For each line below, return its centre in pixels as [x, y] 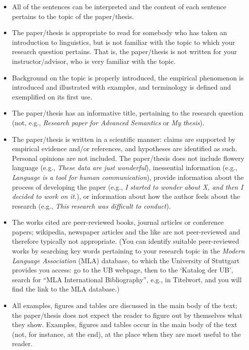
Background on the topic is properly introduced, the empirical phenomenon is [128, 77]
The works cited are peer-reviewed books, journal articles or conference [118, 222]
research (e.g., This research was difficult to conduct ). [91, 205]
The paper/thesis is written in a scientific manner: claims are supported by [124, 139]
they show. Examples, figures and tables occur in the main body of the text [124, 324]
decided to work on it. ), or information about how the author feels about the [126, 196]
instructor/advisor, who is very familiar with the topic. [94, 61]
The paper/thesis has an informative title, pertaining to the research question [128, 113]
